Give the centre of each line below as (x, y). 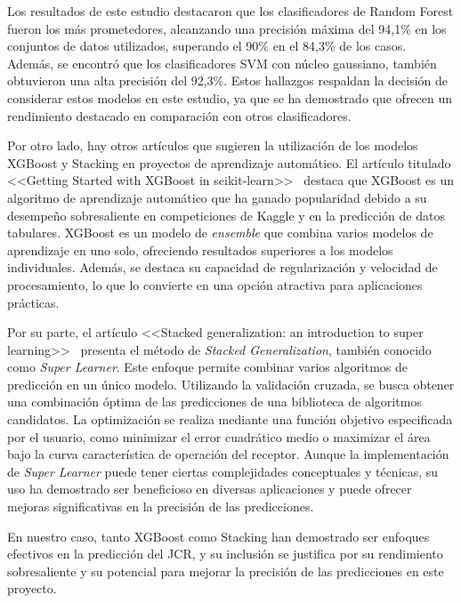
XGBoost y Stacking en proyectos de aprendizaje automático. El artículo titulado (229, 162)
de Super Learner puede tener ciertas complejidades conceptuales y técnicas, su (223, 471)
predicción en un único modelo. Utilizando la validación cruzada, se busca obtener (231, 384)
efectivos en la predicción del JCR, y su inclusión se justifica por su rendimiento (225, 554)
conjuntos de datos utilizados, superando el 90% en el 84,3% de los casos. (207, 46)
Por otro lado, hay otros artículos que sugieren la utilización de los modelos (213, 145)
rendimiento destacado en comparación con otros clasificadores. (179, 115)
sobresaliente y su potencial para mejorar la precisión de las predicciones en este (226, 571)
